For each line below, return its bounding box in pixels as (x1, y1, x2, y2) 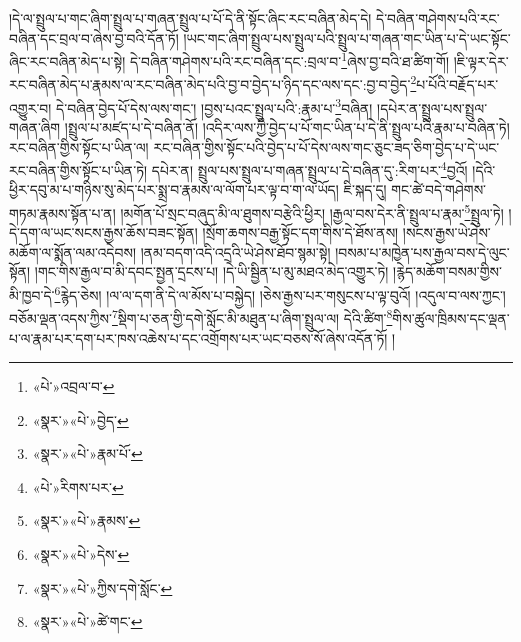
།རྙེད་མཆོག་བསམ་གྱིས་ (393, 261, 503, 282)
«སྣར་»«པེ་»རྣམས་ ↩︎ (32, 510, 141, 531)
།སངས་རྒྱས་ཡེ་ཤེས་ (402, 222, 491, 243)
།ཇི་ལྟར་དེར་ (453, 50, 509, 71)
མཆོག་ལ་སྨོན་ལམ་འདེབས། (9, 241, 136, 262)
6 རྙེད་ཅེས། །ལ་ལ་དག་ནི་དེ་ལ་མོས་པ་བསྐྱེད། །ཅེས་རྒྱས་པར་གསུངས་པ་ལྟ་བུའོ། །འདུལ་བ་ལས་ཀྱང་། (54, 282, 506, 305)
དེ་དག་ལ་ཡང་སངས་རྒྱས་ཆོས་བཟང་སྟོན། (9, 222, 198, 243)
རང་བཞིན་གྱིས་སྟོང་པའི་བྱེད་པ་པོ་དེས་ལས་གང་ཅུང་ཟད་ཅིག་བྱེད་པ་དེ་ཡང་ (153, 136, 500, 157)
